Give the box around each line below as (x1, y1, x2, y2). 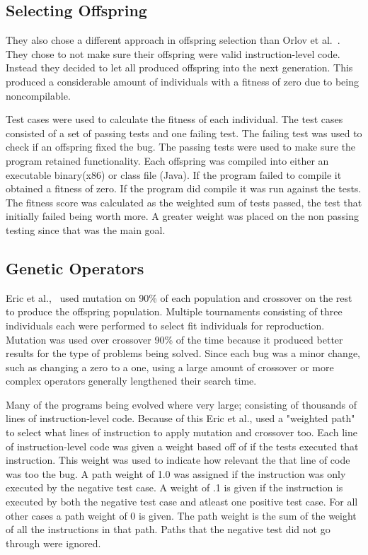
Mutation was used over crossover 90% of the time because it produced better (6, 332, 343, 346)
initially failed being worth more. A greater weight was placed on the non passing (6, 209, 359, 223)
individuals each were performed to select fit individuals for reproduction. (6, 317, 325, 332)
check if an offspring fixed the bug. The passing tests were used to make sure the (6, 139, 356, 154)
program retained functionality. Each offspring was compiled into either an (6, 153, 329, 168)
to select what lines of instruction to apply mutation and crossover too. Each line (6, 425, 357, 440)
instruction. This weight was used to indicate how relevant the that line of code (6, 452, 350, 467)
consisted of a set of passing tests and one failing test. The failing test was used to (6, 125, 362, 140)
